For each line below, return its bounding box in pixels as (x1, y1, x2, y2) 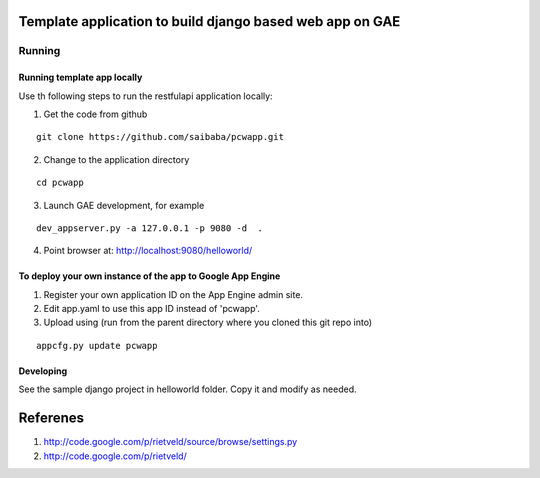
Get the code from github (43, 108, 148, 120)
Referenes (18, 410, 85, 427)
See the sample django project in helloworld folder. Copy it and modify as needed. (18, 383, 357, 395)
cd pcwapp (36, 177, 84, 189)
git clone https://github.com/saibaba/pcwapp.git (36, 131, 285, 143)
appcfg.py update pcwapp (36, 340, 158, 351)
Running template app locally (18, 71, 143, 84)
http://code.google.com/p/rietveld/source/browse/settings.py (43, 436, 298, 448)
